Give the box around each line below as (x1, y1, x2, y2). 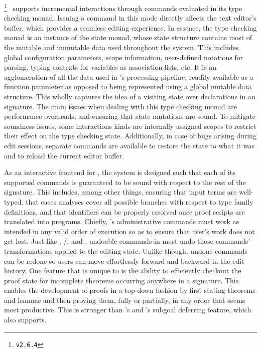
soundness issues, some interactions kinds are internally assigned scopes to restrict (4, 120, 256, 131)
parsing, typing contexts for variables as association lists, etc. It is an (4, 62, 217, 72)
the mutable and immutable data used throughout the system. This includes (4, 42, 239, 53)
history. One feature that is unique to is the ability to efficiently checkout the (4, 265, 241, 276)
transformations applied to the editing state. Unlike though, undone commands (4, 245, 247, 256)
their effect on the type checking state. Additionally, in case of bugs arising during (4, 130, 256, 141)
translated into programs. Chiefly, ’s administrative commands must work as (4, 216, 239, 227)
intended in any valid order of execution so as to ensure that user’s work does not (4, 226, 255, 236)
